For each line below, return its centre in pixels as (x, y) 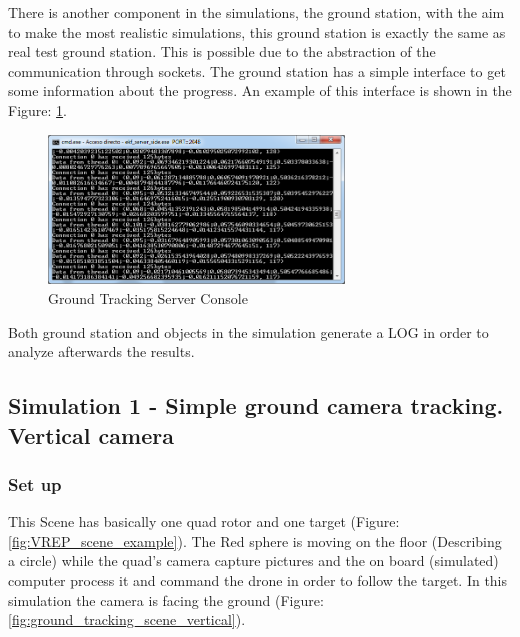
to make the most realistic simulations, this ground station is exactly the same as (257, 31)
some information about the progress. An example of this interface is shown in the (260, 90)
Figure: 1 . (37, 109)
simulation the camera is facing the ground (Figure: (166, 599)
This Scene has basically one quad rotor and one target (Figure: (204, 521)
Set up (35, 483)
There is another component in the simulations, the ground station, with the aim (256, 12)
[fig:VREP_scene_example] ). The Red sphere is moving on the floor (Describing (255, 540)
